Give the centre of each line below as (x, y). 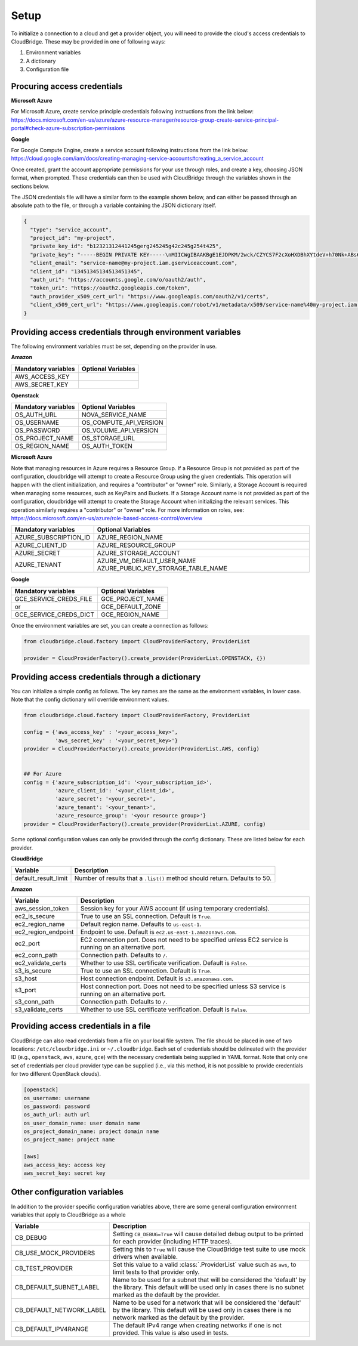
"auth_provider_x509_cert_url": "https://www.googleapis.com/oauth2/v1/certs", (150, 296)
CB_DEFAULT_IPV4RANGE (52, 1329)
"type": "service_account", (71, 229)
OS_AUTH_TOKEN (107, 446)
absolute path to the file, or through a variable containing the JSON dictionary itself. (114, 205)
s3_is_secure (33, 971)
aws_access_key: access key (64, 1165)
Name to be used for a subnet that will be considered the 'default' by (209, 1280)
